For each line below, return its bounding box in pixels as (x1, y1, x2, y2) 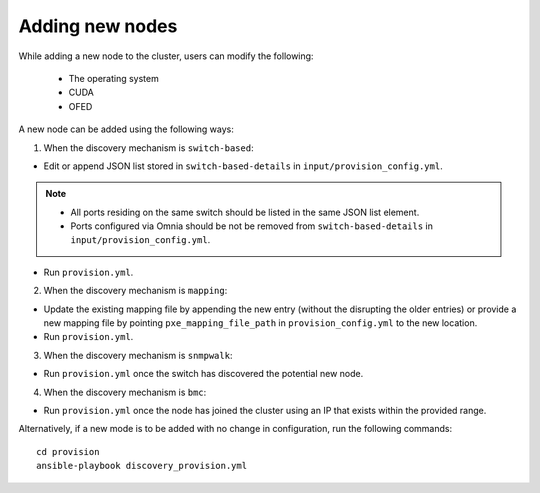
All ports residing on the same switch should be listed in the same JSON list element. (70, 206, 420, 218)
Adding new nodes (18, 15, 178, 37)
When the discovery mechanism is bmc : (43, 386, 207, 398)
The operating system (68, 72, 159, 84)
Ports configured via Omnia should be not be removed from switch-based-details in (70, 220, 434, 232)
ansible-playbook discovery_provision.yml (36, 460, 248, 472)
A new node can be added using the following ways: (18, 123, 235, 135)
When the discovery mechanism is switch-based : (43, 141, 254, 154)
